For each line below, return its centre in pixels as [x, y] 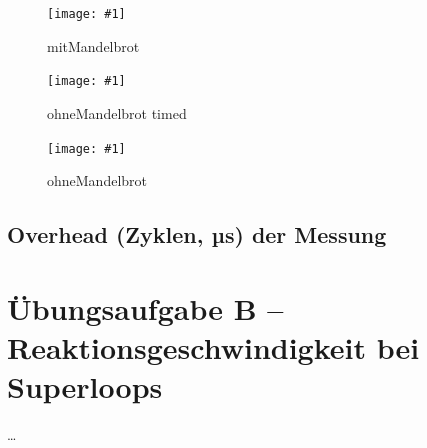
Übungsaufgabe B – [145, 307]
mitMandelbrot [93, 45]
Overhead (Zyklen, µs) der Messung [197, 234]
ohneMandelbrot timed [117, 112]
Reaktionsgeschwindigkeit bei [213, 346]
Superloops [85, 386]
